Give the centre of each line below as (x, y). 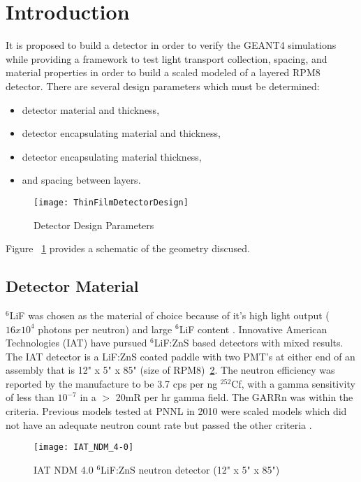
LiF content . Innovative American (253, 329)
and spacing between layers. (81, 180)
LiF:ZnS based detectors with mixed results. (249, 343)
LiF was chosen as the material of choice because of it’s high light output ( (169, 315)
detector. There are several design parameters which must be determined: (163, 86)
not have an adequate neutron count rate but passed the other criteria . (159, 424)
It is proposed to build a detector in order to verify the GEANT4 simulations (171, 45)
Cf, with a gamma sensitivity (293, 383)
